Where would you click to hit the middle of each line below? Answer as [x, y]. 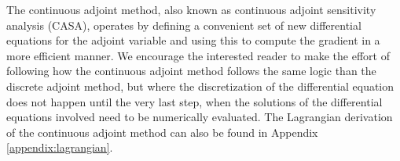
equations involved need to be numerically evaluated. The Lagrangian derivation [200, 117]
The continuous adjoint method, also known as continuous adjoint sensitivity [191, 9]
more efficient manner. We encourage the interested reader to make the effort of [198, 55]
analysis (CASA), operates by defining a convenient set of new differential [184, 25]
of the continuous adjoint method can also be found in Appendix [162, 132]
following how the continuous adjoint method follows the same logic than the [191, 71]
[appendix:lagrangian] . [60, 147]
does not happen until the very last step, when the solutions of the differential [194, 101]
